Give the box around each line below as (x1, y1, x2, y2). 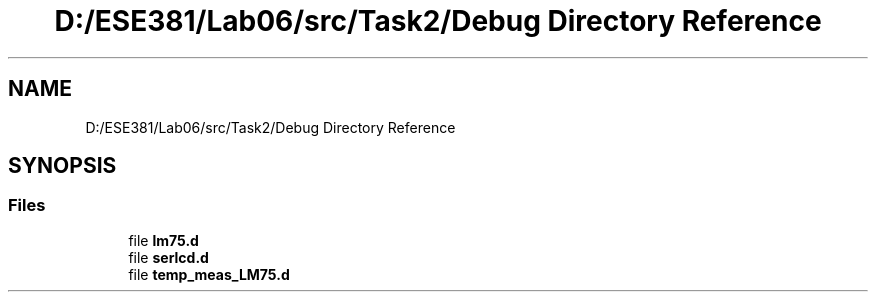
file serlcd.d (128, 248, 209, 266)
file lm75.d (128, 231, 199, 249)
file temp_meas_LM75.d (128, 265, 290, 283)
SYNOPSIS (8, 153, 117, 179)
